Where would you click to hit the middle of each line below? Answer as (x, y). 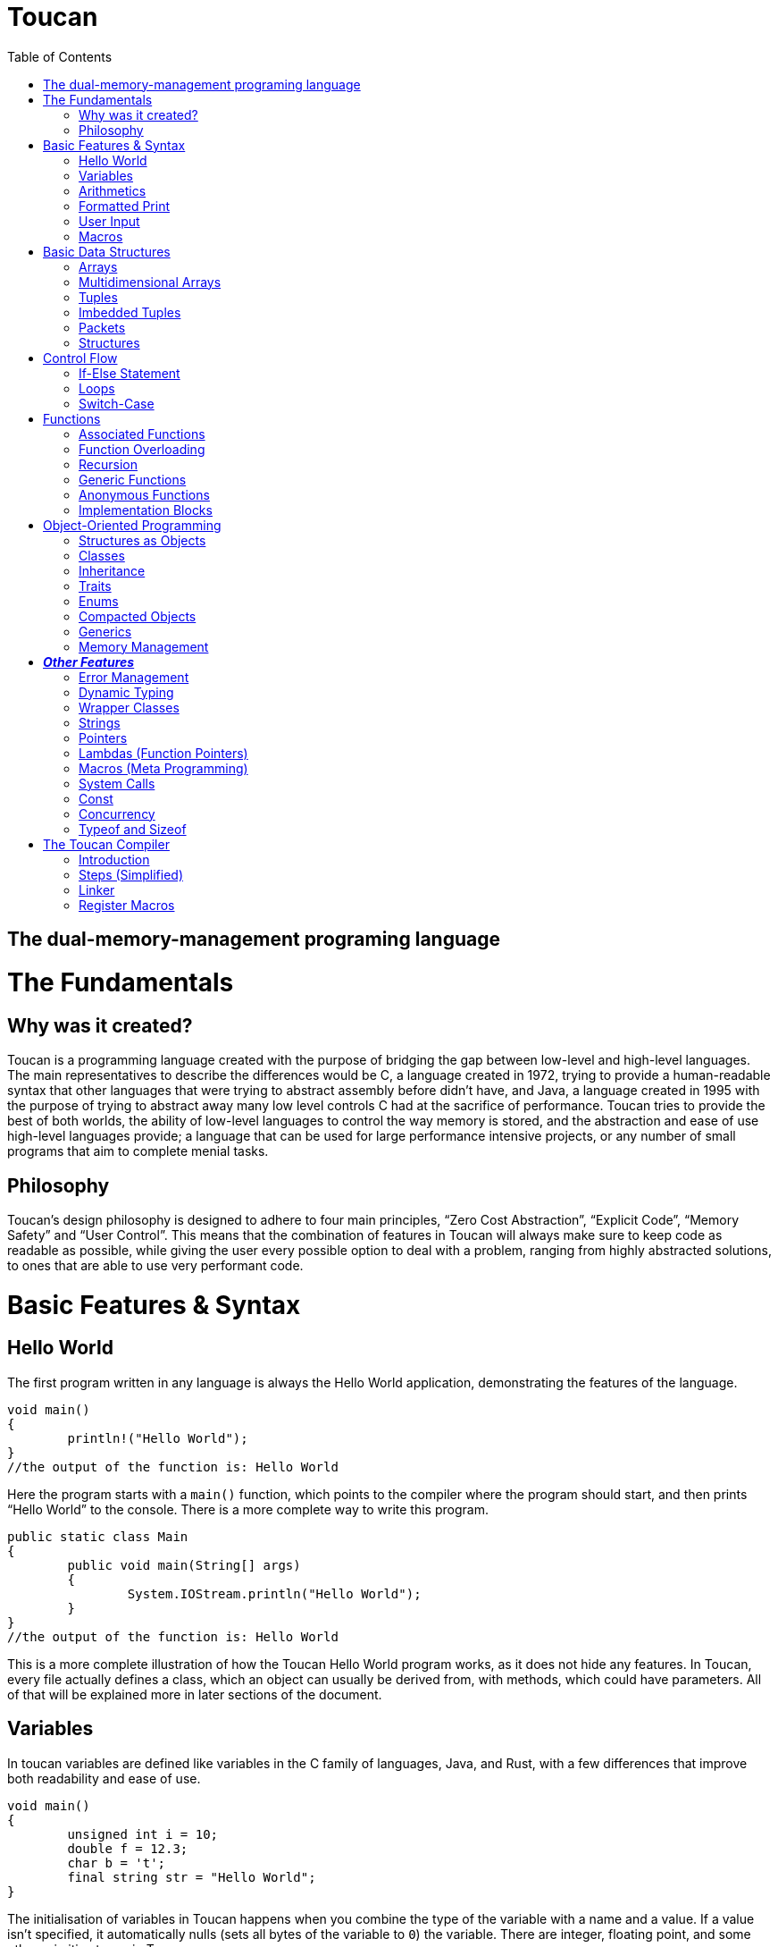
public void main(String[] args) (184, 1565)
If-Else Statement (130, 373)
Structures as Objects (142, 540)
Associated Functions (142, 434)
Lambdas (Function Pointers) (163, 753)
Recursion (108, 464)
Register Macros (127, 905)
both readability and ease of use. (104, 1778)
